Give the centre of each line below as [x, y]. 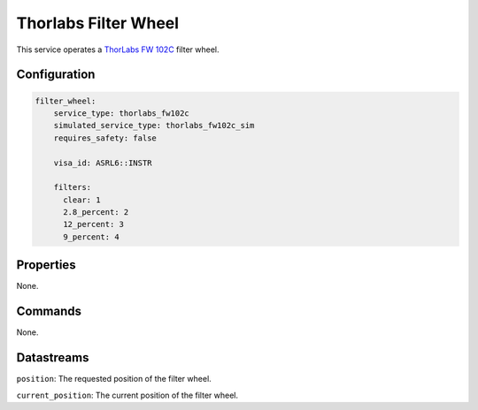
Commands [49, 311]
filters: [73, 187]
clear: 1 [82, 200]
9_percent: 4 [91, 237]
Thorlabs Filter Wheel [98, 23]
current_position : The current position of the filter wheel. [127, 395]
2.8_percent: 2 [96, 213]
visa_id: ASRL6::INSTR [103, 163]
